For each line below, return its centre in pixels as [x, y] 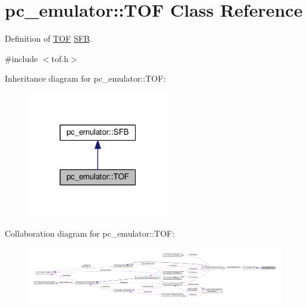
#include [21, 58]
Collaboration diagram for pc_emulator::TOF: [90, 233]
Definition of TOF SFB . [48, 38]
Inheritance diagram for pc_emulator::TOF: [85, 78]
